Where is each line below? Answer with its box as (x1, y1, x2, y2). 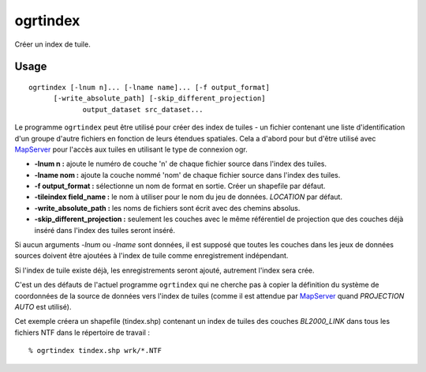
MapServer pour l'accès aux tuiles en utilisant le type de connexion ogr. (14, 145, 248, 154)
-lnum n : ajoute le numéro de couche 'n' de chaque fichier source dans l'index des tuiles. (34, 159, 327, 169)
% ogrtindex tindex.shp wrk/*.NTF (28, 346, 162, 355)
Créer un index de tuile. (14, 39, 91, 49)
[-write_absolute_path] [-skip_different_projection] (53, 94, 266, 103)
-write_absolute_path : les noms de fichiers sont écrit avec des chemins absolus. (34, 203, 301, 212)
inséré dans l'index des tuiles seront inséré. (34, 225, 176, 235)
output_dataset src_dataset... (82, 105, 204, 114)
